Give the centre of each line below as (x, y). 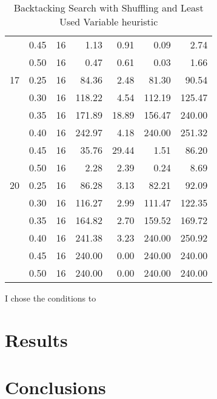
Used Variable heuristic (109, 21)
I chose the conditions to (51, 298)
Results (36, 339)
